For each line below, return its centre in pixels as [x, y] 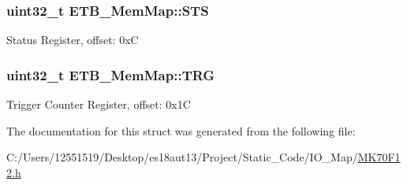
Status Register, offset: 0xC [73, 40]
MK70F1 [379, 157]
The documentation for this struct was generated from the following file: [181, 130]
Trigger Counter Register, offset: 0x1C [99, 104]
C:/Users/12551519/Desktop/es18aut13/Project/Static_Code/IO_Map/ [182, 157]
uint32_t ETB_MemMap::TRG [111, 74]
